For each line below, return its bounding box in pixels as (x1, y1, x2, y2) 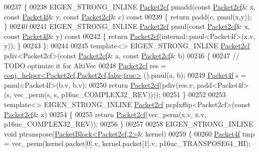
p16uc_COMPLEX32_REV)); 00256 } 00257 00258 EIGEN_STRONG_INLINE (4, 119, 254, 129)
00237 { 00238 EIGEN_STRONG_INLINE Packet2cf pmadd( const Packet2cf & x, (4, 1, 256, 11)
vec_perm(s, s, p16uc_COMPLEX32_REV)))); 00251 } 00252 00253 (13, 89, 226, 100)
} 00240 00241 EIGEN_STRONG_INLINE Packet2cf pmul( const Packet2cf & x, (4, 21, 250, 31)
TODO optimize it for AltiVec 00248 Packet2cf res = (4, 60, 166, 70)
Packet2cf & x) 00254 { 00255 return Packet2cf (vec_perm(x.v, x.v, (4, 109, 207, 119)
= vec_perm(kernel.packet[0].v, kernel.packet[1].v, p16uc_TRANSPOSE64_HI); (4, 138, 251, 149)
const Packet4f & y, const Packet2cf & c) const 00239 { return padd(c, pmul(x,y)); (4, 11, 252, 21)
